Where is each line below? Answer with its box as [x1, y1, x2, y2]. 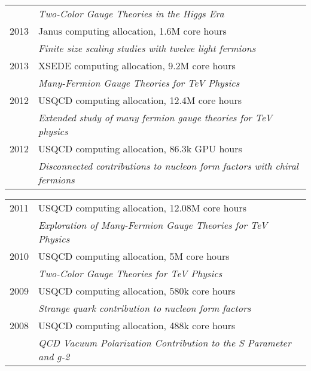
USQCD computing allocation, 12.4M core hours [38, 93, 242, 107]
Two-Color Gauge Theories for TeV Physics [38, 266, 222, 280]
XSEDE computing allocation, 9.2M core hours [38, 59, 236, 72]
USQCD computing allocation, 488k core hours [38, 318, 236, 332]
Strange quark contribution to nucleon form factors [38, 301, 251, 315]
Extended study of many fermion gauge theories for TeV [38, 111, 273, 124]
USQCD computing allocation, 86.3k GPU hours [38, 142, 242, 155]
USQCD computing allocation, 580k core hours [38, 284, 236, 298]
